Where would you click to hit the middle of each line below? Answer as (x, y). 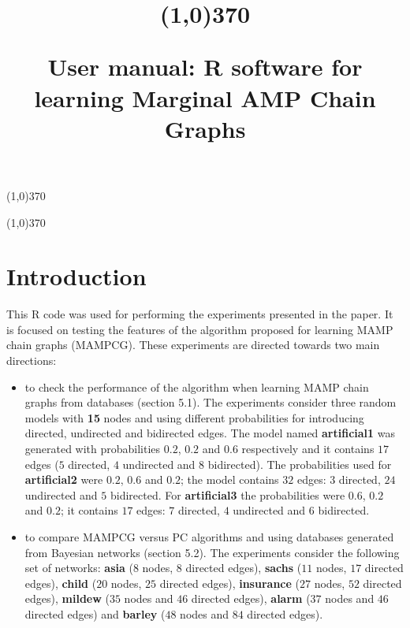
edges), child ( (61, 583)
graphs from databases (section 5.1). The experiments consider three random (211, 402)
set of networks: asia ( (79, 568)
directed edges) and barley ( (95, 613)
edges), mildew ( (67, 598)
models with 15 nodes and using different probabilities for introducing (194, 417)
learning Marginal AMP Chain (205, 97)
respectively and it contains (308, 448)
